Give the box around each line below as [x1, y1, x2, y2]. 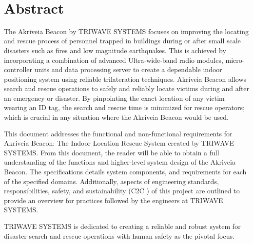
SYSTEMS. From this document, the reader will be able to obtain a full [4, 147, 219, 157]
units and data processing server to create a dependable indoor [34, 64, 222, 75]
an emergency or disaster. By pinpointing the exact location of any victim [4, 93, 225, 103]
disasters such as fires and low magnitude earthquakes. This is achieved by [4, 45, 226, 55]
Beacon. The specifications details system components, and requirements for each [4, 167, 247, 177]
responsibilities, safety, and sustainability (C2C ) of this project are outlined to [4, 186, 240, 196]
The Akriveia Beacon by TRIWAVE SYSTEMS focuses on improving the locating [4, 26, 249, 36]
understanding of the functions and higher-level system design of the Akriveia [4, 157, 235, 167]
